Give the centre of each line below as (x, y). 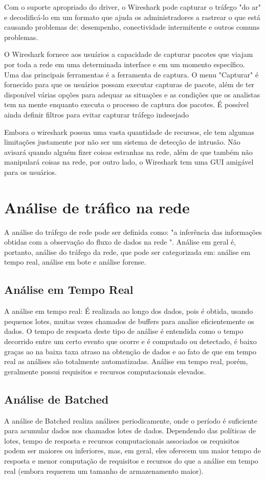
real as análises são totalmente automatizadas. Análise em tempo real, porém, (126, 361)
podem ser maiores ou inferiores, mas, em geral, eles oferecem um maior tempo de (132, 451)
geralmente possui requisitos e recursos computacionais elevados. (105, 371)
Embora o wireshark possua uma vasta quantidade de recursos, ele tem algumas (129, 132)
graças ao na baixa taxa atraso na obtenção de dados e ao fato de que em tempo (130, 351)
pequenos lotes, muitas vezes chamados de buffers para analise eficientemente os (129, 321)
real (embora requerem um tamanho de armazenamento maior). (104, 471)
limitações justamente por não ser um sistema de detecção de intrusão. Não (122, 142)
